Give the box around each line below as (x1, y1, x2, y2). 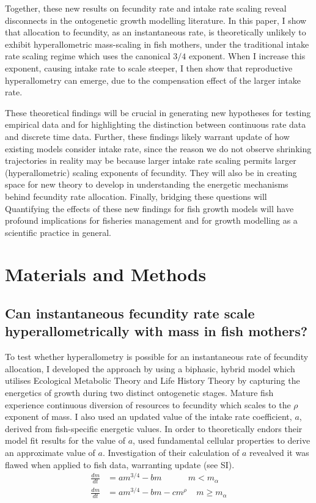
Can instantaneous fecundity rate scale (5, 304, 255, 323)
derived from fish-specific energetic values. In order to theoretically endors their (5, 422, 303, 435)
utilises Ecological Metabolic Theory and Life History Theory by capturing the (5, 374, 300, 387)
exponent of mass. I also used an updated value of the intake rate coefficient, (5, 410, 292, 423)
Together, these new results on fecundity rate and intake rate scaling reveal (5, 2, 287, 14)
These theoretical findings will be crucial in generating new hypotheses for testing (5, 106, 311, 119)
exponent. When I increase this (188, 50, 306, 62)
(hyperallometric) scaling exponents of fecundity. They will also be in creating (5, 166, 297, 178)
